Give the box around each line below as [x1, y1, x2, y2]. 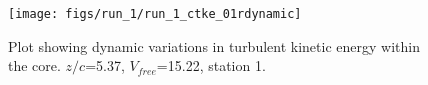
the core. [8, 55, 61, 76]
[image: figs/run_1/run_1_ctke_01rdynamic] [8, 7, 302, 21]
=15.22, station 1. [156, 55, 266, 76]
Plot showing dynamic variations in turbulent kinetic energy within [8, 35, 420, 56]
